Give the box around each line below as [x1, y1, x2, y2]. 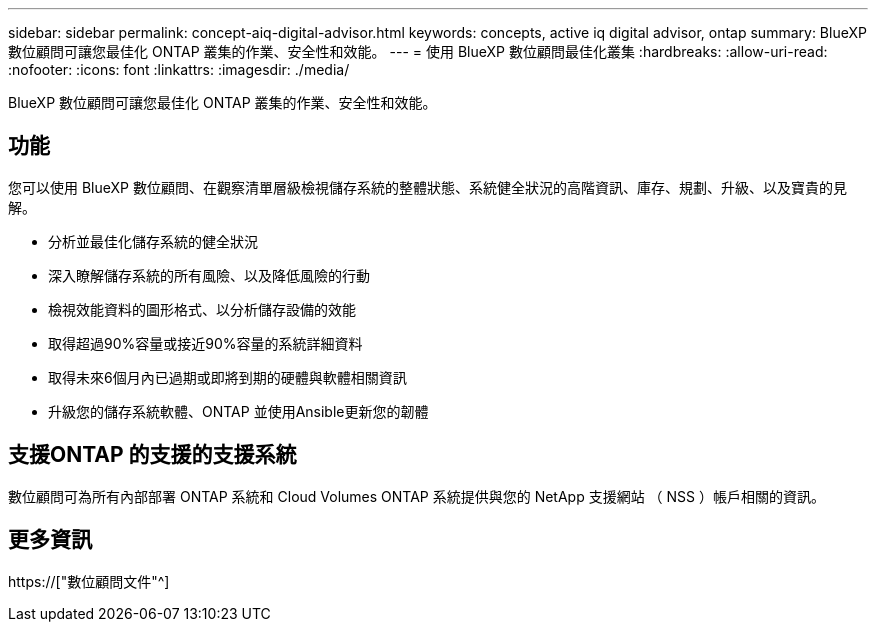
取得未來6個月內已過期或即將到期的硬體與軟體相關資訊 [48, 368, 407, 386]
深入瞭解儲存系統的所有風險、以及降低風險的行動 [48, 266, 370, 284]
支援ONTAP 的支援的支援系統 [8, 442, 297, 468]
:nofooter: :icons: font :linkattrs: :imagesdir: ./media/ [8, 61, 350, 78]
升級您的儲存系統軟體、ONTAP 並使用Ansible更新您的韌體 [48, 402, 429, 420]
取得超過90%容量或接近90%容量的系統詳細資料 [48, 334, 363, 352]
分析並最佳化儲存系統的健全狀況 [48, 232, 258, 250]
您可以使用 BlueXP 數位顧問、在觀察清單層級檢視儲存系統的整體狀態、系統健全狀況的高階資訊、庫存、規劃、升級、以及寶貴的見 [8, 178, 847, 196]
